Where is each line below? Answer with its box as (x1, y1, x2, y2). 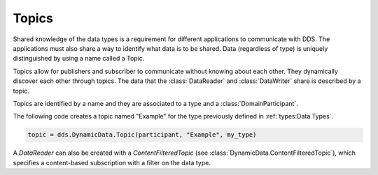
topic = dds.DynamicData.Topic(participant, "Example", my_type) (27, 131, 257, 139)
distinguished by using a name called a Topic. (13, 54, 145, 63)
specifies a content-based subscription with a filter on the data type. (13, 158, 211, 167)
